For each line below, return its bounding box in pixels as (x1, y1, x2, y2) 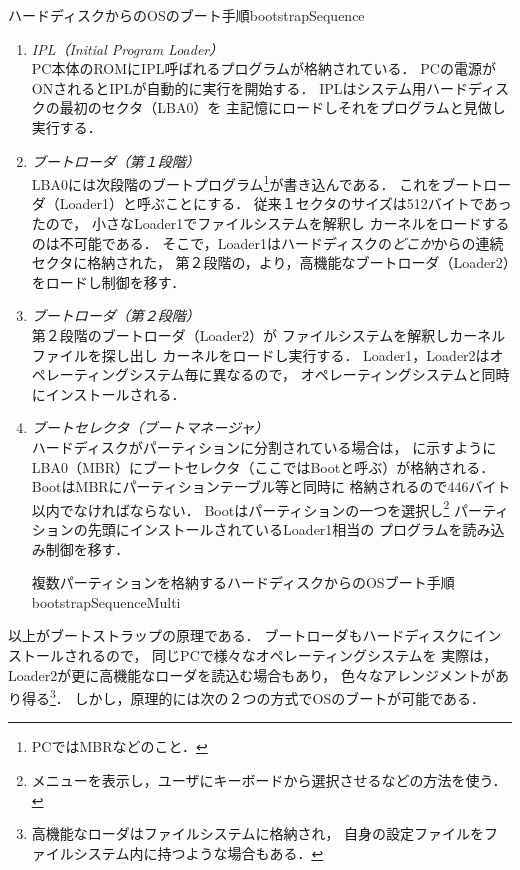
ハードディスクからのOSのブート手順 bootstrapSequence (8, 5, 365, 25)
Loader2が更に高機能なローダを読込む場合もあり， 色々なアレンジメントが (8, 664, 495, 685)
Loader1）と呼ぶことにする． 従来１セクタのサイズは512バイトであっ (59, 193, 512, 214)
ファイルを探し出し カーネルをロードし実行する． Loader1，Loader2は (31, 344, 490, 365)
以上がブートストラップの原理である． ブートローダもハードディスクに (8, 625, 474, 646)
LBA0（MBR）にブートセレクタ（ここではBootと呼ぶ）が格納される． (31, 456, 495, 477)
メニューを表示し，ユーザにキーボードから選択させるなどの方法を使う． (31, 769, 507, 790)
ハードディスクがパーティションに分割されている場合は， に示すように (31, 436, 497, 457)
